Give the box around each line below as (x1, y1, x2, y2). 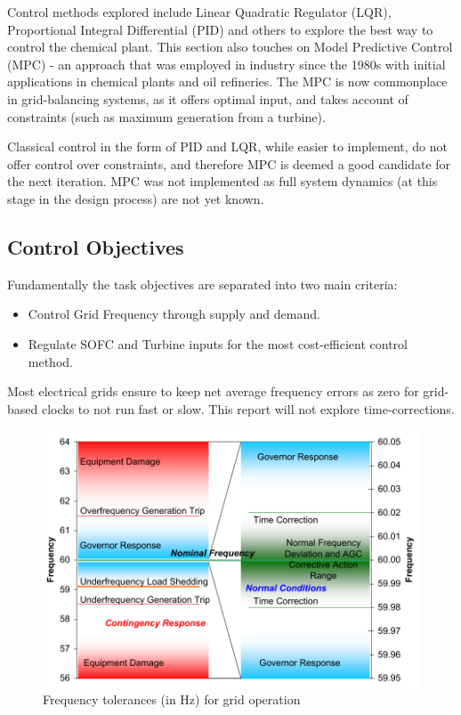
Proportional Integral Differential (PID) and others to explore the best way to (7, 20, 433, 38)
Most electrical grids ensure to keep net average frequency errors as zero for (7, 382, 419, 401)
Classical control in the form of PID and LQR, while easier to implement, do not (7, 137, 448, 156)
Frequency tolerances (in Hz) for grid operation (43, 690, 301, 709)
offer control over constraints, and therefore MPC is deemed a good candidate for (7, 154, 451, 173)
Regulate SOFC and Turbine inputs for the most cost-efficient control (28, 334, 408, 353)
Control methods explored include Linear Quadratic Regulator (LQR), (7, 3, 392, 20)
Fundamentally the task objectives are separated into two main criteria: (7, 274, 398, 293)
